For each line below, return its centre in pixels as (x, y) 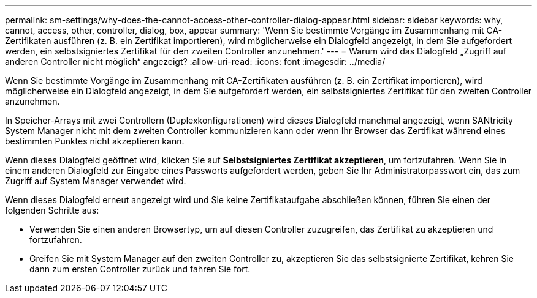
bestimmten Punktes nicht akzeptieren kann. (95, 141)
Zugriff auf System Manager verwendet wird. (96, 181)
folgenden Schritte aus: (52, 210)
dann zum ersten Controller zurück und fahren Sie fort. (140, 269)
